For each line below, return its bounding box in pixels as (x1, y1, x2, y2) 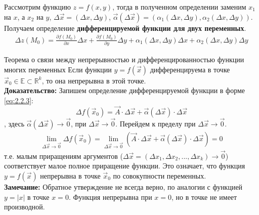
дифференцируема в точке (150, 64, 230, 74)
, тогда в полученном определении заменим (112, 2, 246, 12)
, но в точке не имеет (171, 191, 237, 202)
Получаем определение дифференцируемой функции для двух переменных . (4, 22, 246, 33)
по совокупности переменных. (113, 170, 206, 181)
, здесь (4, 118, 25, 128)
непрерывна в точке (40, 170, 101, 181)
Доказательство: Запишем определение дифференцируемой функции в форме (4, 85, 245, 96)
